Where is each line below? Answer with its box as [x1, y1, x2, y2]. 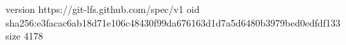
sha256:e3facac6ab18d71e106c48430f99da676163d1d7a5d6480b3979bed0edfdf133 [6, 15, 340, 29]
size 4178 [6, 29, 43, 43]
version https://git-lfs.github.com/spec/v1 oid [6, 2, 200, 16]
